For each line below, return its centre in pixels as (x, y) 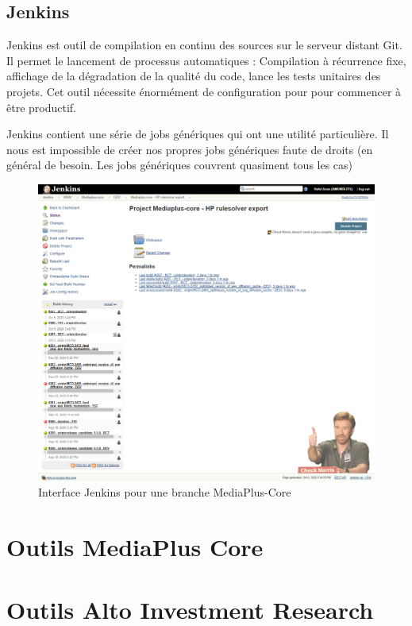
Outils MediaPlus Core (135, 547)
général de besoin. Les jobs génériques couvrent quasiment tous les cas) (180, 165)
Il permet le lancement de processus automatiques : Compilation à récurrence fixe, (206, 60)
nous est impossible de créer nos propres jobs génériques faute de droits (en (190, 149)
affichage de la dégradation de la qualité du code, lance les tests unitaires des (194, 76)
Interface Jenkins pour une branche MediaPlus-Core (165, 492)
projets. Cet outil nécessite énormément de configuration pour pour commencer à (204, 91)
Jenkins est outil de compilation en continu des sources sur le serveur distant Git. (204, 45)
